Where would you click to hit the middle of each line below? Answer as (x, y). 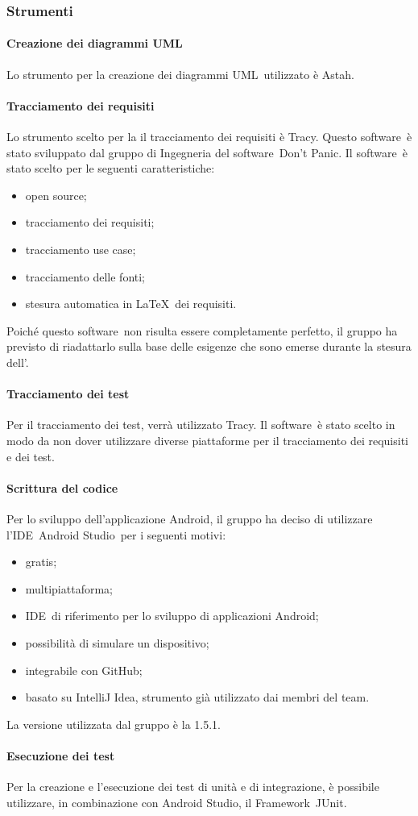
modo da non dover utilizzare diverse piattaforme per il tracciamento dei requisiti (207, 440)
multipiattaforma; (69, 588)
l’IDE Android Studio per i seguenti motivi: (116, 534)
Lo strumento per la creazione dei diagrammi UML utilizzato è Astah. (180, 74)
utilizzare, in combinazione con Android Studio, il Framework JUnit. (177, 802)
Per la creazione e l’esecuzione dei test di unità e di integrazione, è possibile (193, 787)
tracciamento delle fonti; (85, 276)
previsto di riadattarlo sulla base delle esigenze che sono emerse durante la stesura (209, 346)
